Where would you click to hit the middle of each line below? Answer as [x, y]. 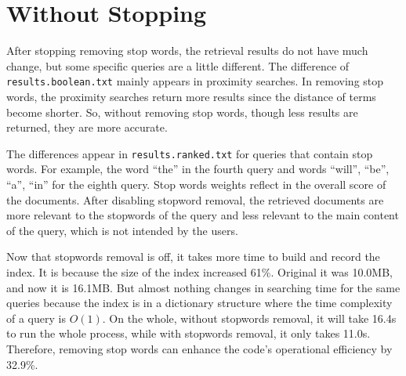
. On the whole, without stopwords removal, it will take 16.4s [249, 318]
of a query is [36, 318]
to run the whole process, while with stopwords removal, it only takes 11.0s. [188, 333]
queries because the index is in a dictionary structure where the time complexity [199, 303]
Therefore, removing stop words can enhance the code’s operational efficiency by [199, 348]
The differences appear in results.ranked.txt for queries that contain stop [190, 153]
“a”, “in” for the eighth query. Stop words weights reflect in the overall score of [196, 184]
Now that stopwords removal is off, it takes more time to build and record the [193, 257]
